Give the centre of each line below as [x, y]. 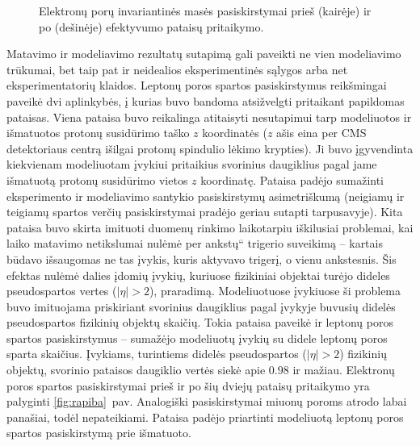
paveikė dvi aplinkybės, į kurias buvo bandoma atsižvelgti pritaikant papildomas [206, 100]
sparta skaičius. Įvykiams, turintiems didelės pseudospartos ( [157, 354]
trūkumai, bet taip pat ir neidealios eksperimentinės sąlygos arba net [177, 69]
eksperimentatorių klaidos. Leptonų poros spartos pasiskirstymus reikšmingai [197, 85]
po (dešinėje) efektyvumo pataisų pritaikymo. [151, 26]
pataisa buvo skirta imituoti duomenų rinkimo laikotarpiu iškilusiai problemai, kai [210, 227]
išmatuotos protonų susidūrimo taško [98, 133]
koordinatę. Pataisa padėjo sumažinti [292, 179]
